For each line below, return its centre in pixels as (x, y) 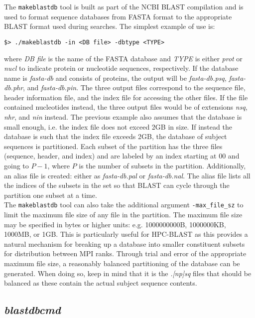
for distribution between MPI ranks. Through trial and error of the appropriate (125, 253)
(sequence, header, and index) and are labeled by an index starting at (110, 156)
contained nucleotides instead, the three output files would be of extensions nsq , (126, 107)
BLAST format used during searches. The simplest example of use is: (110, 26)
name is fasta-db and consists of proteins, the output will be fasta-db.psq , (115, 78)
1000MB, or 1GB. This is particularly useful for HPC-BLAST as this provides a (126, 234)
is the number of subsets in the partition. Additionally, (162, 166)
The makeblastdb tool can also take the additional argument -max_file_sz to (124, 205)
